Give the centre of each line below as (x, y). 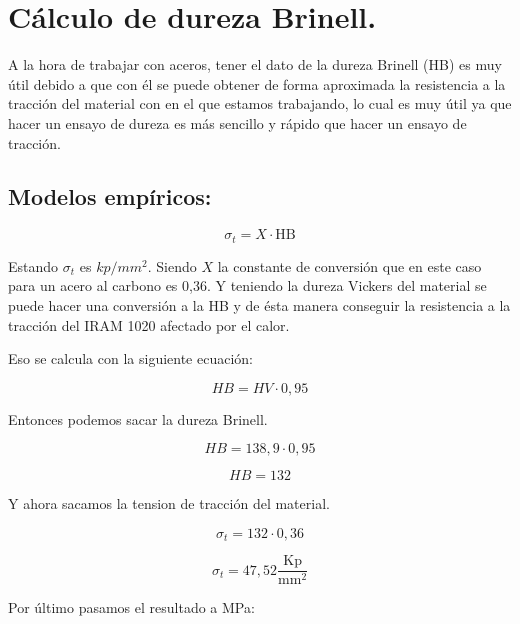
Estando (33, 265)
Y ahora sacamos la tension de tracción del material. (169, 503)
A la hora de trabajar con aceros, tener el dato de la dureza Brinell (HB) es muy (255, 64)
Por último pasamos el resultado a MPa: (131, 607)
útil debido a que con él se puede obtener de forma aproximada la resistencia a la (257, 83)
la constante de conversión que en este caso (349, 265)
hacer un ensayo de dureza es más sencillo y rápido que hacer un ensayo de (237, 122)
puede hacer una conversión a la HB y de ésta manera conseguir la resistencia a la (259, 304)
